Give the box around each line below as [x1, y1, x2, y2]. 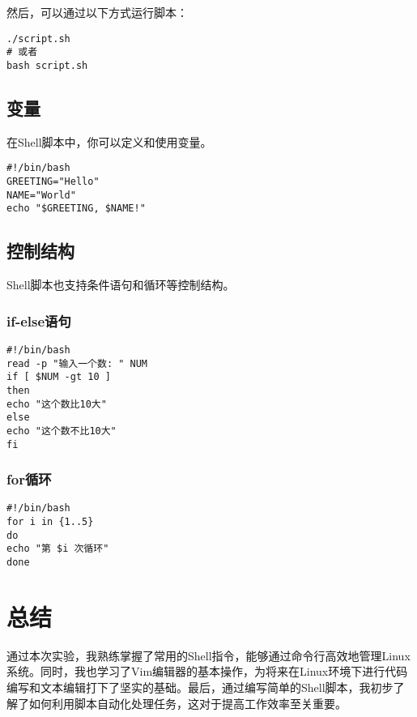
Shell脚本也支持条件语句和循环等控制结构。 [6, 276, 235, 293]
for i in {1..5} [6, 516, 94, 528]
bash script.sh [6, 59, 88, 71]
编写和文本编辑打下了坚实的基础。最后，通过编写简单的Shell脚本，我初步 [6, 679, 394, 696]
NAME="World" [6, 189, 76, 201]
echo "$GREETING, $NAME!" [6, 203, 146, 215]
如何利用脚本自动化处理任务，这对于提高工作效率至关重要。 [28, 694, 347, 711]
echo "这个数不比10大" [6, 425, 117, 437]
